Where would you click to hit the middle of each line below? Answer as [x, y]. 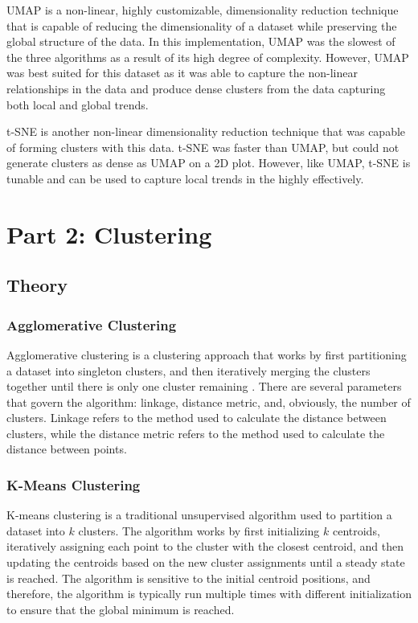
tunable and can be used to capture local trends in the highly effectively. [185, 178]
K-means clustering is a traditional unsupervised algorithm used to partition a [199, 515]
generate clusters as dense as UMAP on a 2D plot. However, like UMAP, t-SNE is [209, 163]
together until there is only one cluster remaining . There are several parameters [204, 386]
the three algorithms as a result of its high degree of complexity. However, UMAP [208, 57]
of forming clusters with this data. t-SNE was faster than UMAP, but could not [203, 147]
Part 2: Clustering [109, 234]
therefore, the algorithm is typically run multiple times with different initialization [209, 594]
